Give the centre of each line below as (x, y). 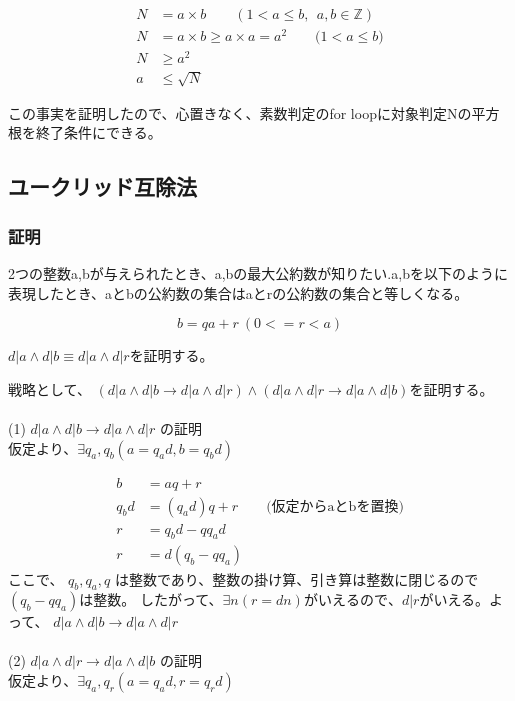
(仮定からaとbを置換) (335, 506)
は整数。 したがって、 (151, 599)
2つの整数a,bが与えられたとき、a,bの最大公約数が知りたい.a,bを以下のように (258, 273)
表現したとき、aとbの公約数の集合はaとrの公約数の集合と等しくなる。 (238, 292)
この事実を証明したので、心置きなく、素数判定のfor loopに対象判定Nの (240, 112)
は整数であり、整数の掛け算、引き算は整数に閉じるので (296, 578)
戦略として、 (49, 388)
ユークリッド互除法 (102, 186)
